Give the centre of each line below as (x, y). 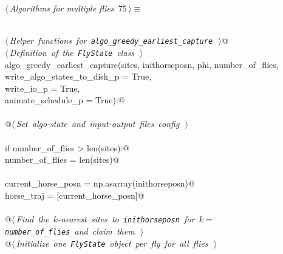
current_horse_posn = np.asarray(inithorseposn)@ (100, 183)
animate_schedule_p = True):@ (65, 100)
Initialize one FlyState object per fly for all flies (112, 243)
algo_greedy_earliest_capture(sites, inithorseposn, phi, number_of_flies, (142, 64)
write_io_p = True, (43, 88)
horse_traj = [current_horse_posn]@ (75, 195)
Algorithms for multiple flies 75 (68, 8)
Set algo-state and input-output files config (98, 124)
